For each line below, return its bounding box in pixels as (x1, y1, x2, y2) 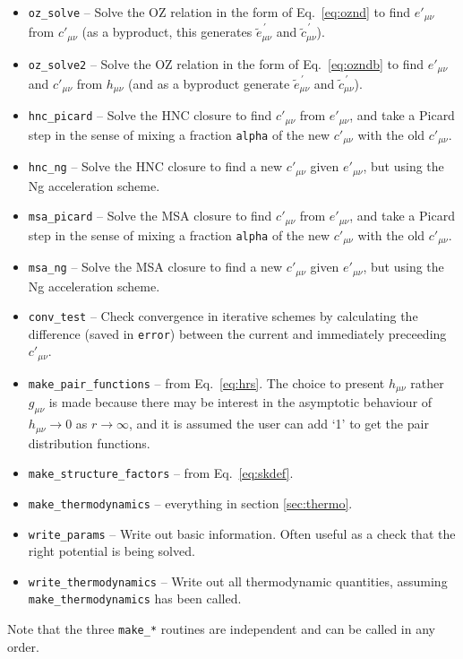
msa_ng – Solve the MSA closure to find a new (28, 257, 283, 276)
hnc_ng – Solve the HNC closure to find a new (28, 157, 283, 176)
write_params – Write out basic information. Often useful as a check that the (28, 524, 456, 542)
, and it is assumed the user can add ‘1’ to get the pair (129, 414, 429, 433)
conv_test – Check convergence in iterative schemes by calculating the (28, 307, 418, 325)
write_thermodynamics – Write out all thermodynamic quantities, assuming (28, 571, 448, 590)
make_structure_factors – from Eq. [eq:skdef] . (28, 464, 294, 482)
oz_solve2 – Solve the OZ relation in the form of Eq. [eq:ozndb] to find (28, 54, 424, 73)
